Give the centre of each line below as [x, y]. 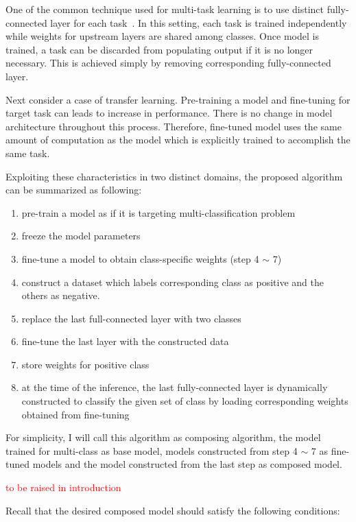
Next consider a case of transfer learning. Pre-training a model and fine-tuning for [178, 99]
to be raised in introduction [63, 487]
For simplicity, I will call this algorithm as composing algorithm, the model [163, 437]
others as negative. [61, 295]
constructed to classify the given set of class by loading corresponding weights [185, 401]
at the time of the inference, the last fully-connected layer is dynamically [175, 387]
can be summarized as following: [74, 190]
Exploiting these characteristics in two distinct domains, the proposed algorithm [174, 176]
